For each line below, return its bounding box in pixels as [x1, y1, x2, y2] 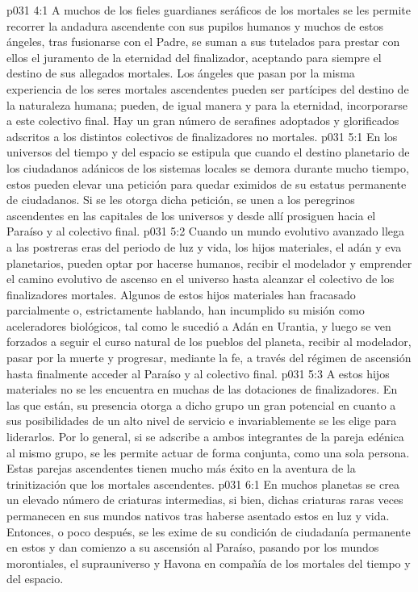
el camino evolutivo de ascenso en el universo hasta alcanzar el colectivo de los [6, 270, 395, 287]
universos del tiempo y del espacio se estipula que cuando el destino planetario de [6, 144, 410, 161]
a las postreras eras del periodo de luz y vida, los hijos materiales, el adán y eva [6, 238, 402, 255]
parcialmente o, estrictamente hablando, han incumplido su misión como [6, 302, 365, 319]
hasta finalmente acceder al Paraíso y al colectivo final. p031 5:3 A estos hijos [6, 365, 390, 381]
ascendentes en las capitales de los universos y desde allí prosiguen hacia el [6, 206, 376, 223]
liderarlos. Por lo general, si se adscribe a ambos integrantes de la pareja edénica [6, 428, 404, 445]
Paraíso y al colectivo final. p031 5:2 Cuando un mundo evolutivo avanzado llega [6, 223, 405, 240]
